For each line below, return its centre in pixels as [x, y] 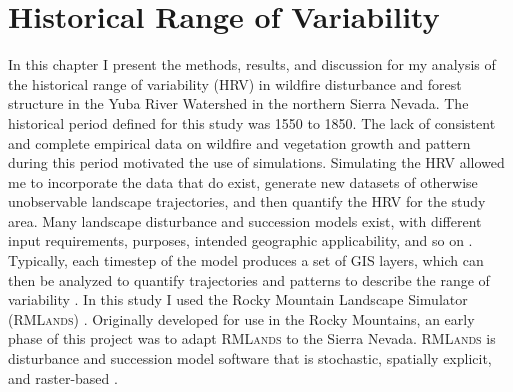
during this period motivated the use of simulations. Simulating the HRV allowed [256, 162]
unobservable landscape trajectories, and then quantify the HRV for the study [247, 201]
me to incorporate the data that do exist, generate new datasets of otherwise [243, 181]
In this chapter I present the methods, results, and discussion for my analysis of [252, 64]
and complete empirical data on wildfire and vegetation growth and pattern [239, 142]
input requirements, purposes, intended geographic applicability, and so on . [240, 240]
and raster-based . [63, 377]
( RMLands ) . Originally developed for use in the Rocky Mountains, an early [241, 318]
